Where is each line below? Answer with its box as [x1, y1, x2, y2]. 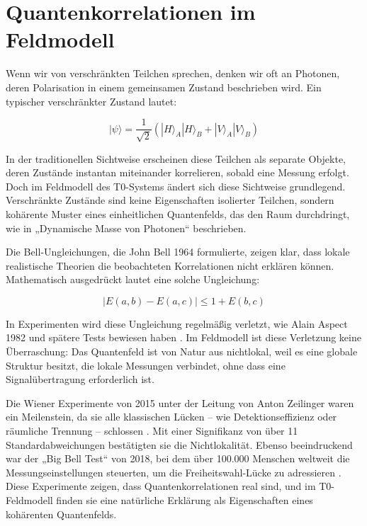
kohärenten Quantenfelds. [6, 506, 117, 521]
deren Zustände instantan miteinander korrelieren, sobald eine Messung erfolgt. [6, 165, 349, 180]
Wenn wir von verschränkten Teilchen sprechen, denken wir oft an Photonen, [6, 66, 340, 81]
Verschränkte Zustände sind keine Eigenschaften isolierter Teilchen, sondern [6, 193, 334, 207]
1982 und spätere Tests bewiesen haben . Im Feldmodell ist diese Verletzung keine [6, 330, 361, 345]
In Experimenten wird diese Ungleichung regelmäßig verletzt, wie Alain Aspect [6, 316, 348, 331]
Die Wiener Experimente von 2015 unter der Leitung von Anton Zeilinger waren [6, 395, 354, 410]
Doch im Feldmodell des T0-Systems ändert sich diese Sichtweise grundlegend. [6, 178, 346, 193]
